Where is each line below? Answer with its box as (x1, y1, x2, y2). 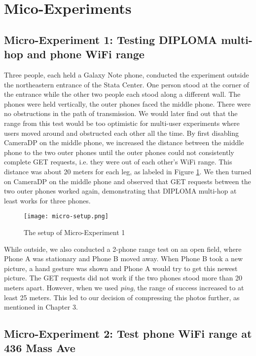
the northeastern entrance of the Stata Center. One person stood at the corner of (4, 79, 250, 89)
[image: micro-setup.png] (24, 213, 109, 220)
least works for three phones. (4, 195, 91, 205)
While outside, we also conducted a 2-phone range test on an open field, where (4, 243, 242, 254)
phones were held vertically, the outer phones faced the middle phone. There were (4, 98, 251, 109)
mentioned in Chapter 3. (4, 302, 78, 312)
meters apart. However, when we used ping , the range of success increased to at (4, 282, 244, 292)
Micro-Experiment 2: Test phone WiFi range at (4, 326, 252, 341)
